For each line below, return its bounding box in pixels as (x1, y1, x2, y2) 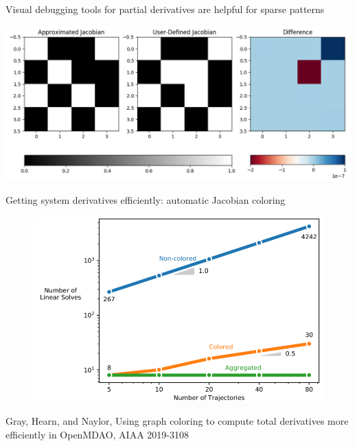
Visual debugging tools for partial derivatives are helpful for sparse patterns (5, 2, 325, 16)
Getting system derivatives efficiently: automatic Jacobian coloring (5, 193, 286, 207)
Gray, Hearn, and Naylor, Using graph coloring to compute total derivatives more (5, 414, 349, 428)
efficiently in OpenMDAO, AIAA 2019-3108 (5, 427, 189, 441)
